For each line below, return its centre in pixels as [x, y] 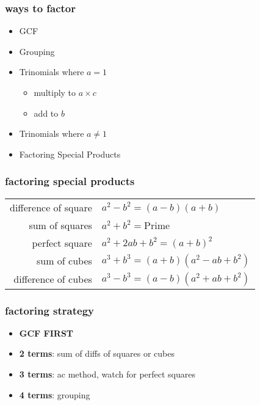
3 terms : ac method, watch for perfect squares [107, 374]
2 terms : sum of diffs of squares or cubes [97, 353]
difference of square [51, 207]
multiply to [55, 92]
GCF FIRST [46, 333]
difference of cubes [53, 279]
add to [46, 113]
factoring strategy [49, 310]
